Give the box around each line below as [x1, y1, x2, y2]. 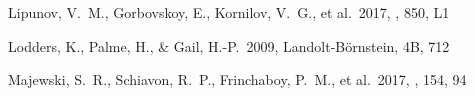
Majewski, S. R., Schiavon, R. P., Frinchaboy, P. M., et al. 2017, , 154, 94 [8, 69, 467, 90]
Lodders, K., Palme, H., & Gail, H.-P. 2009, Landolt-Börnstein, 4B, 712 [8, 35, 450, 56]
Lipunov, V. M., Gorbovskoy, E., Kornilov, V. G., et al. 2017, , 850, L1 [8, 2, 450, 22]
